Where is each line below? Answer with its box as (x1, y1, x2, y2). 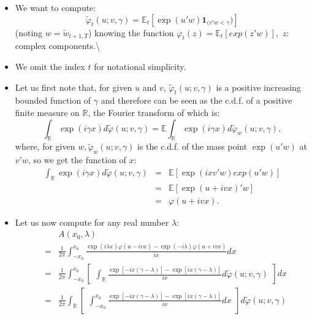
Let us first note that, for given (15, 80, 132, 93)
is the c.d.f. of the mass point (137, 140, 248, 153)
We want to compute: (15, 1, 96, 13)
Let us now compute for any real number (15, 215, 169, 228)
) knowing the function (88, 26, 174, 39)
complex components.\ (15, 39, 100, 52)
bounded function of (15, 94, 91, 107)
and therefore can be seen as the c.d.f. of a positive (101, 94, 292, 107)
